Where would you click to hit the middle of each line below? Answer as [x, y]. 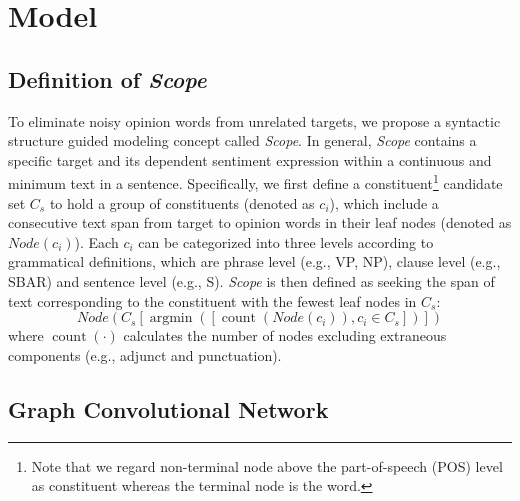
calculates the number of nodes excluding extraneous [285, 335]
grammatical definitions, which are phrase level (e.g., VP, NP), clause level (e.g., [254, 261]
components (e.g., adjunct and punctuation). [145, 354]
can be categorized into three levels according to [286, 241]
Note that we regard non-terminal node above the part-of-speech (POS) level [267, 465]
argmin [171, 318]
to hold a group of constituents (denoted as [182, 202]
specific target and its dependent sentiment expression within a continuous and [250, 159]
